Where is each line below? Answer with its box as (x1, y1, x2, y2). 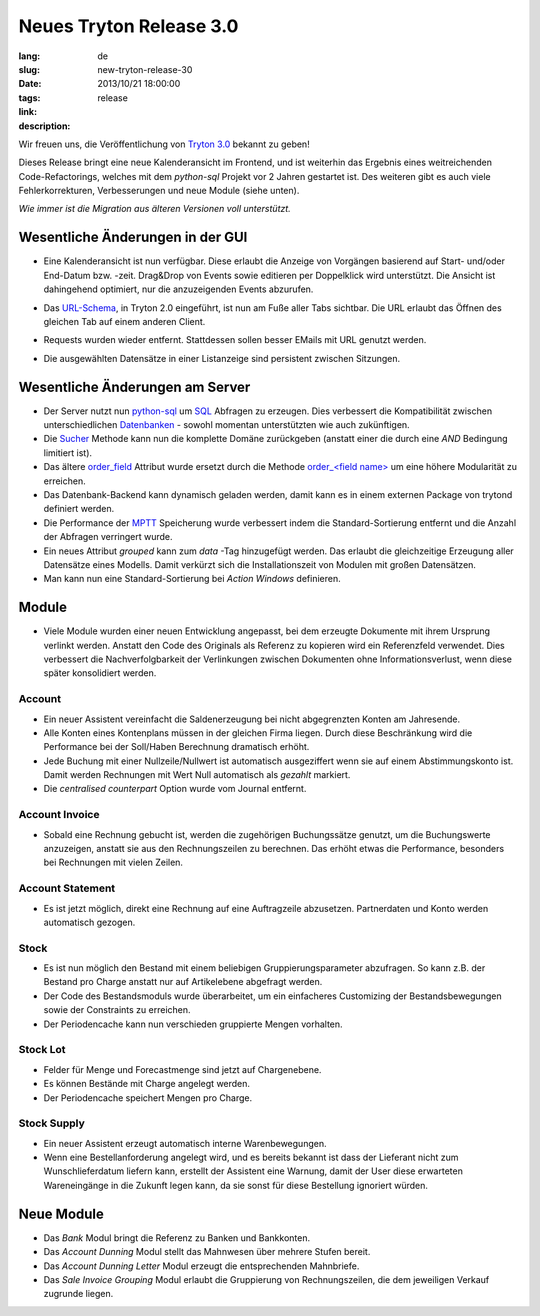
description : (18, 120, 71, 132)
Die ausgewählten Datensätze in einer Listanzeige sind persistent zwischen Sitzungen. (43, 352, 400, 364)
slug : (18, 63, 40, 75)
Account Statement (18, 881, 116, 895)
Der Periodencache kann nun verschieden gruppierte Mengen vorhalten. (43, 1018, 344, 1030)
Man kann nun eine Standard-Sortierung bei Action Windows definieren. (43, 573, 341, 585)
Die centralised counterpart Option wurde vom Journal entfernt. (43, 783, 307, 795)
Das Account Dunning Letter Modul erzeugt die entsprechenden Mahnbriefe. (43, 1260, 360, 1272)
